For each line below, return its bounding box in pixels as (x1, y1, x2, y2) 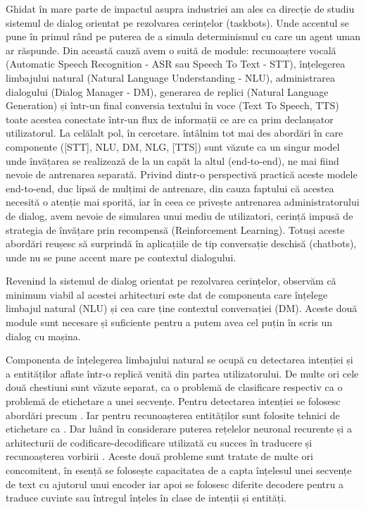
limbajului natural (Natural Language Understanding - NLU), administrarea (6, 70, 335, 85)
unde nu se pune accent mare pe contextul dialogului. (6, 249, 236, 264)
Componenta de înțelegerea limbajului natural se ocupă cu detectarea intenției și (6, 352, 353, 367)
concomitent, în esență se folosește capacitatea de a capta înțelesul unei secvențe (6, 463, 352, 477)
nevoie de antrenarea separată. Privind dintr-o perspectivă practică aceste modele (6, 167, 358, 182)
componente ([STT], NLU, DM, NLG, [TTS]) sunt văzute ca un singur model (6, 139, 340, 154)
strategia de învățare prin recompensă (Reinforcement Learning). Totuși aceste (6, 222, 345, 237)
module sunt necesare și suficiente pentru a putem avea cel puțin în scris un (6, 315, 333, 330)
